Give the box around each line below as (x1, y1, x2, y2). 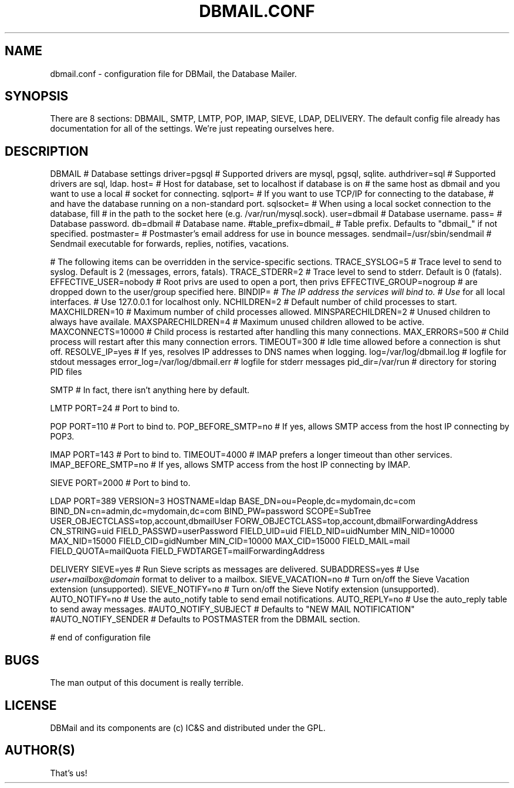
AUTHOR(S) (5, 743, 75, 758)
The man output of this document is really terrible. (50, 678, 244, 688)
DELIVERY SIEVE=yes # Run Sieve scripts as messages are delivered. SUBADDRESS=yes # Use (50, 564, 420, 575)
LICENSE (5, 698, 57, 713)
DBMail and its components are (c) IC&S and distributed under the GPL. (50, 722, 326, 733)
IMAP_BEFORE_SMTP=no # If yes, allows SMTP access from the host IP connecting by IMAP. (50, 460, 411, 470)
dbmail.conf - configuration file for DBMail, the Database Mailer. (50, 68, 297, 79)
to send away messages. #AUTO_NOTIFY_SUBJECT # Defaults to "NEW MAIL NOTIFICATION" (50, 604, 415, 615)
